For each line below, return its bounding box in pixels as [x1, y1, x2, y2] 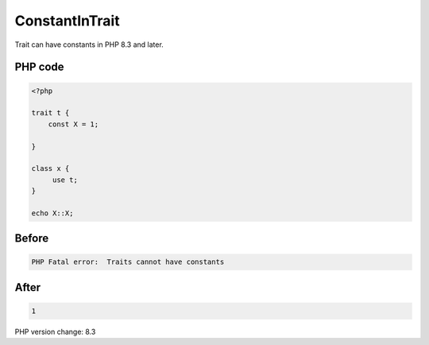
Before [14, 231, 49, 246]
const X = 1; [48, 119, 99, 129]
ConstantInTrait [14, 12, 120, 29]
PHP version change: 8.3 [14, 327, 96, 337]
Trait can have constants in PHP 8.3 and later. [14, 40, 164, 49]
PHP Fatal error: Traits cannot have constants [31, 258, 225, 266]
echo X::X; [31, 208, 74, 218]
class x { [31, 164, 70, 173]
